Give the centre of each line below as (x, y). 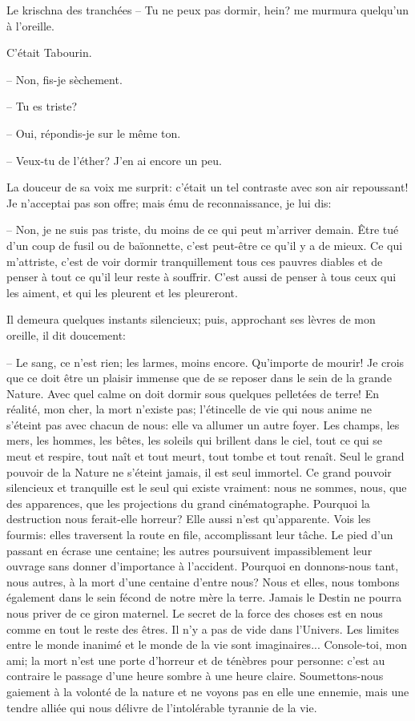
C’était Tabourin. (49, 52)
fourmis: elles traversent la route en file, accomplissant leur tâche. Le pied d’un (200, 535)
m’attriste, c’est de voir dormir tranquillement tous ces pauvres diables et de (195, 261)
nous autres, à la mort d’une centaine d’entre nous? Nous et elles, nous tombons (203, 581)
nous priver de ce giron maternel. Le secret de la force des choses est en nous (195, 613)
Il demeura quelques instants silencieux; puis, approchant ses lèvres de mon (191, 319)
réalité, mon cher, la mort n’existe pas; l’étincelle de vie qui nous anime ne (189, 409)
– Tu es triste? (42, 106)
